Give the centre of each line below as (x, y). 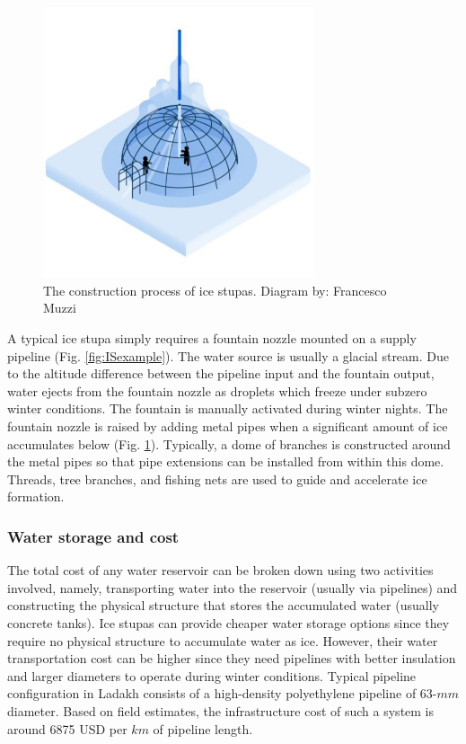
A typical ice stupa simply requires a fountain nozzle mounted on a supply (212, 338)
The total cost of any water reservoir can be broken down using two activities (220, 570)
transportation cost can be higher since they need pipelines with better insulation (232, 658)
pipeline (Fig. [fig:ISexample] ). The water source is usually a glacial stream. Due (228, 355)
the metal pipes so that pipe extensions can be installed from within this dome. (226, 461)
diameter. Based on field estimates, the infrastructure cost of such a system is (221, 710)
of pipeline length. (203, 728)
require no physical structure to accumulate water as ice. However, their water (223, 640)
